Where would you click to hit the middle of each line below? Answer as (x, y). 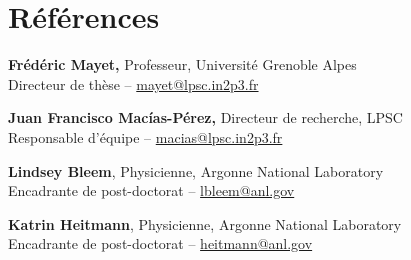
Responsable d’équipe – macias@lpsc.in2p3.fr (145, 136)
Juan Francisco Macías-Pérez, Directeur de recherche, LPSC (205, 117)
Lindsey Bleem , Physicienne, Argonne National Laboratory (196, 170)
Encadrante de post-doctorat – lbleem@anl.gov (151, 190)
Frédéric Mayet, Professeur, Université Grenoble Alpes (182, 64)
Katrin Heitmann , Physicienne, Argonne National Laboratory (205, 223)
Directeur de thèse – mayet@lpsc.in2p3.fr (133, 83)
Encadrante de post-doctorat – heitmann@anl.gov (160, 243)
